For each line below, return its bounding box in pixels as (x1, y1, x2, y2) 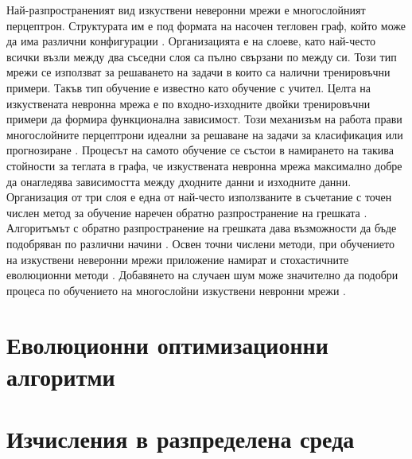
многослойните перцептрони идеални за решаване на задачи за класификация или (6, 126, 403, 142)
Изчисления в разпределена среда (6, 422, 355, 455)
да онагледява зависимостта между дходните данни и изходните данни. (6, 173, 352, 189)
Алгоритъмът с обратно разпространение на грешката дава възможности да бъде (6, 220, 397, 236)
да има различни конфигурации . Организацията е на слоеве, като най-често (6, 33, 376, 49)
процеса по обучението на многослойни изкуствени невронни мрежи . (6, 282, 347, 298)
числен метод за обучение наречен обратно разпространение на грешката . (6, 204, 367, 220)
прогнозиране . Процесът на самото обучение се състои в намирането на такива (6, 142, 394, 158)
